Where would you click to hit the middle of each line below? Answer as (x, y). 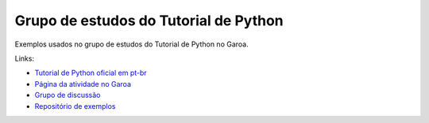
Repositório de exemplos (75, 106)
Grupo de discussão (68, 95)
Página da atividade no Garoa (83, 84)
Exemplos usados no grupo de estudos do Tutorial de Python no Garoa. (132, 44)
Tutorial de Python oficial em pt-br (91, 73)
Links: (25, 58)
